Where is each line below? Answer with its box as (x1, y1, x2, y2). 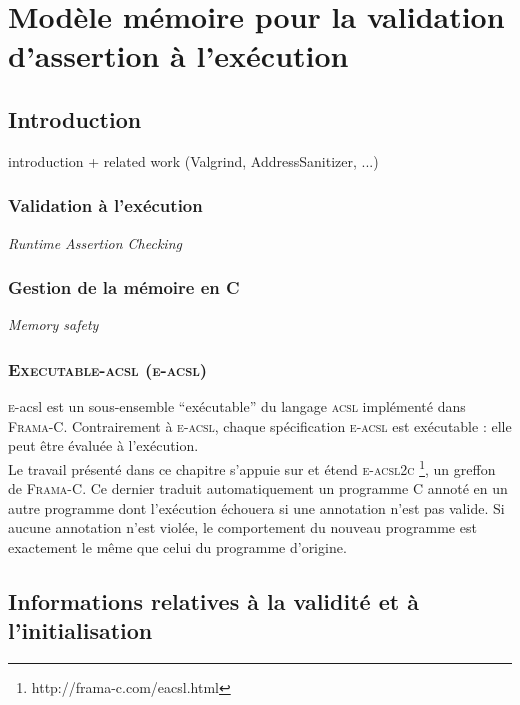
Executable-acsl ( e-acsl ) (8, 356, 208, 381)
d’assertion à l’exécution (8, 35, 349, 76)
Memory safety (8, 314, 99, 335)
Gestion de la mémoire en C (8, 275, 240, 300)
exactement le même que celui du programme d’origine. (8, 537, 347, 558)
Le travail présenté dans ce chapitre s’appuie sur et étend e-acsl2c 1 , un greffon (8, 455, 496, 479)
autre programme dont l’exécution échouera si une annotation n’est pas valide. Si (8, 497, 505, 518)
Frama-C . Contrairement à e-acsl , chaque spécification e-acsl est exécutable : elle (8, 415, 512, 436)
